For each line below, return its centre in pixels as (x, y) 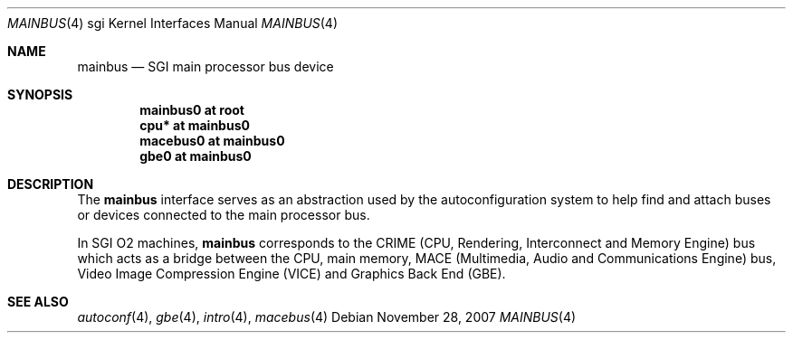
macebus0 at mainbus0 (212, 141)
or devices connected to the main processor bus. (224, 215)
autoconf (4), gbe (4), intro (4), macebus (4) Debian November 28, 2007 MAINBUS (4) (327, 317)
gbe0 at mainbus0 (196, 156)
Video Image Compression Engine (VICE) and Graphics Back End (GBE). (291, 274)
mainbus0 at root (192, 110)
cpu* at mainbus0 (195, 125)
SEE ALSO (38, 302)
